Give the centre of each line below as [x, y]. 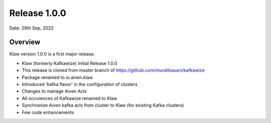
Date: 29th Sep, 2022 [31, 28]
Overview [25, 42]
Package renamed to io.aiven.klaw [57, 77]
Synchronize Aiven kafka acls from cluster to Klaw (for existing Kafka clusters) [103, 105]
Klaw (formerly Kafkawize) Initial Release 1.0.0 [70, 63]
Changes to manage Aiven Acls [54, 91]
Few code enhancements [48, 112]
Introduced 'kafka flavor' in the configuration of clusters [80, 84]
